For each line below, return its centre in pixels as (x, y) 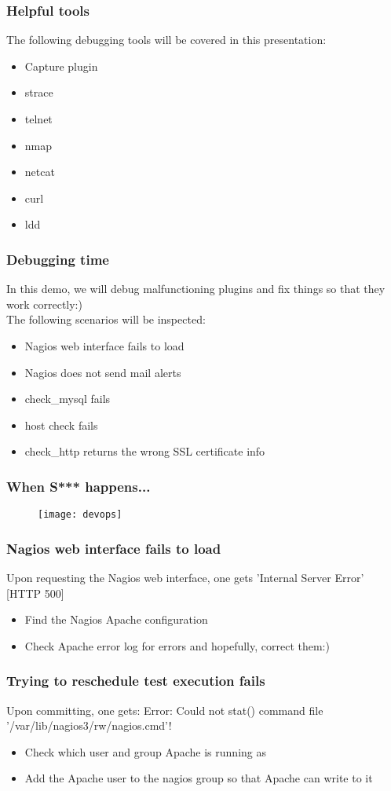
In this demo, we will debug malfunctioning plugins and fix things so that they (196, 289)
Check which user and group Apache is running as (145, 751)
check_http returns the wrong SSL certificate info (145, 451)
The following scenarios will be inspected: (106, 319)
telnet (38, 119)
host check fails (61, 425)
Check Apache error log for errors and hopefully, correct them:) (177, 645)
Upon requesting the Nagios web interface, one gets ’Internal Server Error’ (185, 578)
